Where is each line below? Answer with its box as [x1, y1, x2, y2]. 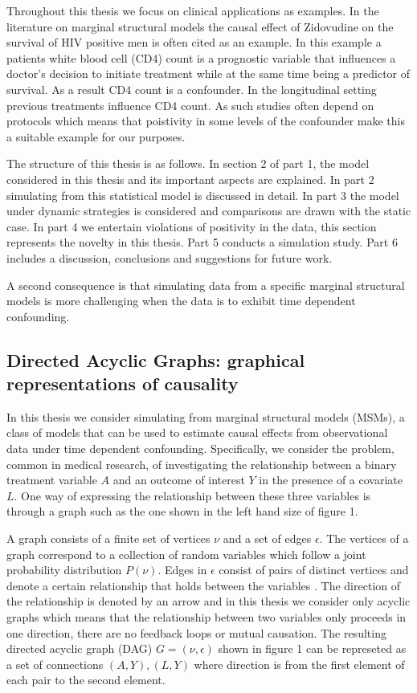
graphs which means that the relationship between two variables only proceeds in [6, 609, 407, 625]
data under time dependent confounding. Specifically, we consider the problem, [6, 440, 395, 457]
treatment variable [6, 471, 97, 488]
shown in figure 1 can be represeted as [218, 640, 407, 657]
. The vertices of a [319, 530, 409, 547]
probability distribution [6, 561, 122, 578]
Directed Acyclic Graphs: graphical [6, 347, 305, 372]
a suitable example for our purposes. [6, 128, 186, 145]
